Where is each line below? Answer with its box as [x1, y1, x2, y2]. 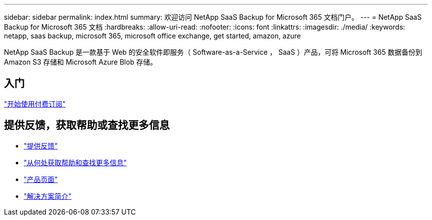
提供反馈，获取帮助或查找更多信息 [4, 119, 170, 132]
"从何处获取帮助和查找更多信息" [24, 158, 127, 167]
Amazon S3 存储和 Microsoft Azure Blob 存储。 [4, 58, 157, 66]
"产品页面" [24, 175, 58, 183]
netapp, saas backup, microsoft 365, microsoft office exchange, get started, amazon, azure [4, 32, 301, 40]
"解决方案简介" [24, 191, 72, 200]
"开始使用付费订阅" [4, 99, 66, 108]
